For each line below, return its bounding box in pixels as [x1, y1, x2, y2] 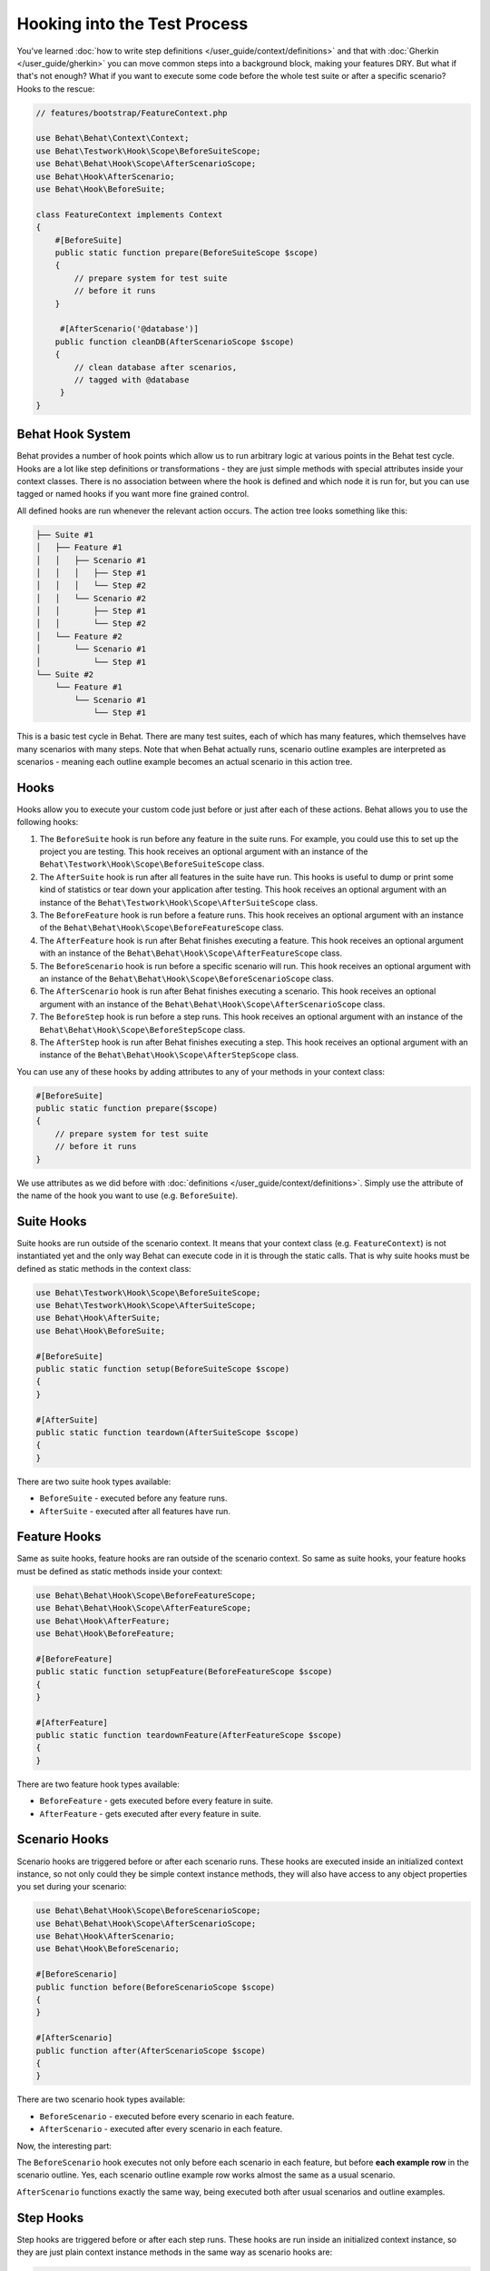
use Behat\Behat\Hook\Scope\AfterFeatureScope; [35, 1603, 251, 1613]
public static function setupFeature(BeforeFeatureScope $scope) [35, 1667, 333, 1677]
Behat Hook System [16, 427, 132, 442]
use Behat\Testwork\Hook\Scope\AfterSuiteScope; [35, 1300, 257, 1311]
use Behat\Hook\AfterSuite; [35, 1313, 161, 1324]
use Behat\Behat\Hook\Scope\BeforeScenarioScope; [35, 1906, 261, 1916]
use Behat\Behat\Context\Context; [35, 133, 190, 144]
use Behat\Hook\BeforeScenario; [35, 1944, 181, 1954]
